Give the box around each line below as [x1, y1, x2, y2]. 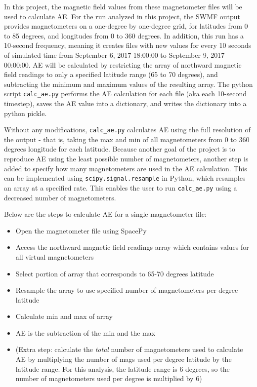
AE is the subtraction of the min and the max [15, 327, 156, 338]
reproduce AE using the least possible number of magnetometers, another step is [4, 154, 249, 164]
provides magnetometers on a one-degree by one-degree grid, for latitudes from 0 [4, 21, 248, 31]
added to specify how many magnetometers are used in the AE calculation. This [4, 163, 247, 173]
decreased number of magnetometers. [4, 192, 116, 202]
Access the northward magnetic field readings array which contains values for [15, 242, 249, 252]
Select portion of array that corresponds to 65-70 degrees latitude [15, 268, 214, 278]
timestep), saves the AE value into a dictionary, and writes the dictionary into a [4, 98, 247, 108]
